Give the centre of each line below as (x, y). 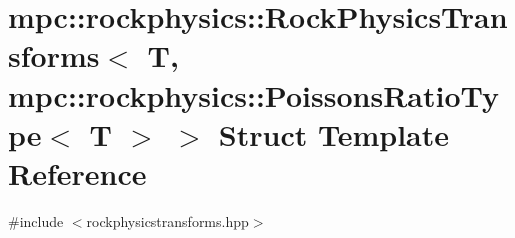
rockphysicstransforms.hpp (167, 220)
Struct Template (334, 133)
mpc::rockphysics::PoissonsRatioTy (254, 94)
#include (36, 220)
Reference (77, 172)
